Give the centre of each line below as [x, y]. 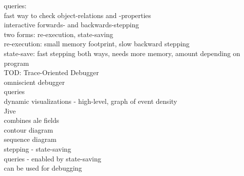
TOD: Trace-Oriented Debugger [51, 72]
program [17, 63]
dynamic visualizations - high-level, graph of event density [91, 101]
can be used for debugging [43, 168]
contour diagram [28, 129]
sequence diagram [30, 139]
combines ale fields [32, 120]
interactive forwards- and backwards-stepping [72, 25]
